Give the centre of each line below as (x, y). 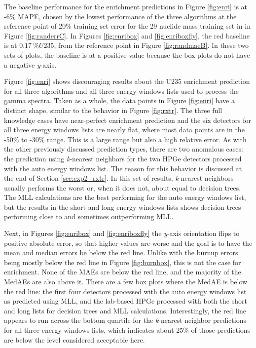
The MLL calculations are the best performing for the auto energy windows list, (125, 197)
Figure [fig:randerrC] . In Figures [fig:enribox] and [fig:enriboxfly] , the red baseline (127, 35)
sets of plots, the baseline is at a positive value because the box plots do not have (127, 55)
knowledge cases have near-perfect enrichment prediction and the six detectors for (128, 120)
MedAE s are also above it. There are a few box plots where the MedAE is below (126, 282)
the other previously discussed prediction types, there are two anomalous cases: (124, 149)
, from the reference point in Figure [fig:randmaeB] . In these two (151, 45)
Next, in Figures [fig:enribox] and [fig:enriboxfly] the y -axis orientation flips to (122, 233)
